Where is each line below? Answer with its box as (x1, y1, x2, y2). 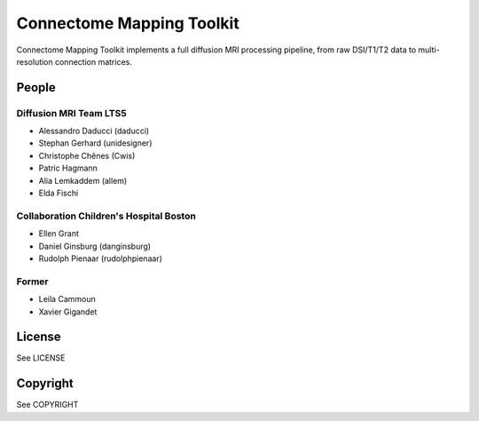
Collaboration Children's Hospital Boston (16, 210, 197, 222)
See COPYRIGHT (16, 400, 79, 410)
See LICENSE (16, 353, 66, 363)
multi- (418, 44, 440, 55)
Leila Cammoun (38, 294, 97, 305)
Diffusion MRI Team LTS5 (16, 107, 128, 119)
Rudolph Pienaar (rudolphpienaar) (38, 253, 163, 264)
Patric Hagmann (38, 163, 98, 173)
